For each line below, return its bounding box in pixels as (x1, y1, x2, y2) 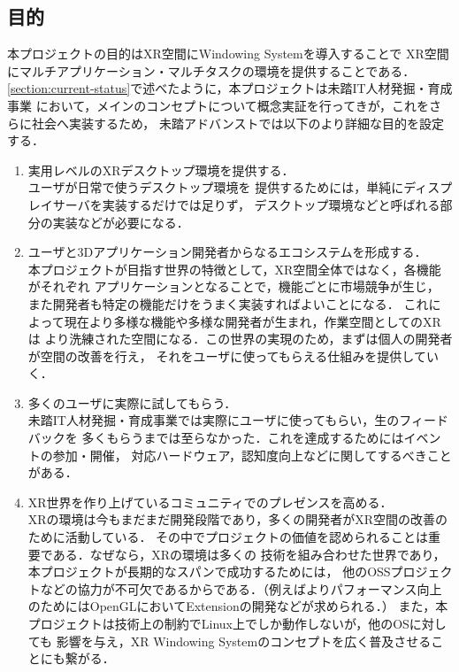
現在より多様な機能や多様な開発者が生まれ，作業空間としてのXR (64, 312, 441, 330)
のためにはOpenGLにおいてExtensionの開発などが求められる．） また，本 (27, 597, 448, 615)
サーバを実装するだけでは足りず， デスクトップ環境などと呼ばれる (52, 195, 440, 213)
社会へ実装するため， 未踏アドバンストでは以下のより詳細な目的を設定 (31, 113, 445, 132)
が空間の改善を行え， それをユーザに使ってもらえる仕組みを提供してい (27, 346, 439, 365)
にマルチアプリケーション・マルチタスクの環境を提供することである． (7, 61, 416, 80)
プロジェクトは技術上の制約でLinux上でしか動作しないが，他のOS (27, 614, 409, 633)
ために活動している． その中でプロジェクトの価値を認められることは (27, 528, 429, 546)
